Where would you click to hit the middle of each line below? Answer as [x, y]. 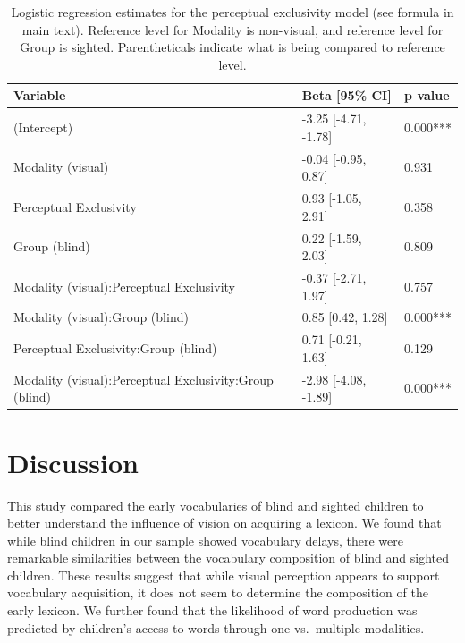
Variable [40, 95]
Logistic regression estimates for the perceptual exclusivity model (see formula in [232, 12]
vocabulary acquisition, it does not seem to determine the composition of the [218, 592]
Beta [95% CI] [347, 95]
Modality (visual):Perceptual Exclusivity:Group [144, 379]
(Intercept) [43, 127]
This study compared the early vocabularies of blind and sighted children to [216, 505]
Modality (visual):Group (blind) [101, 317]
